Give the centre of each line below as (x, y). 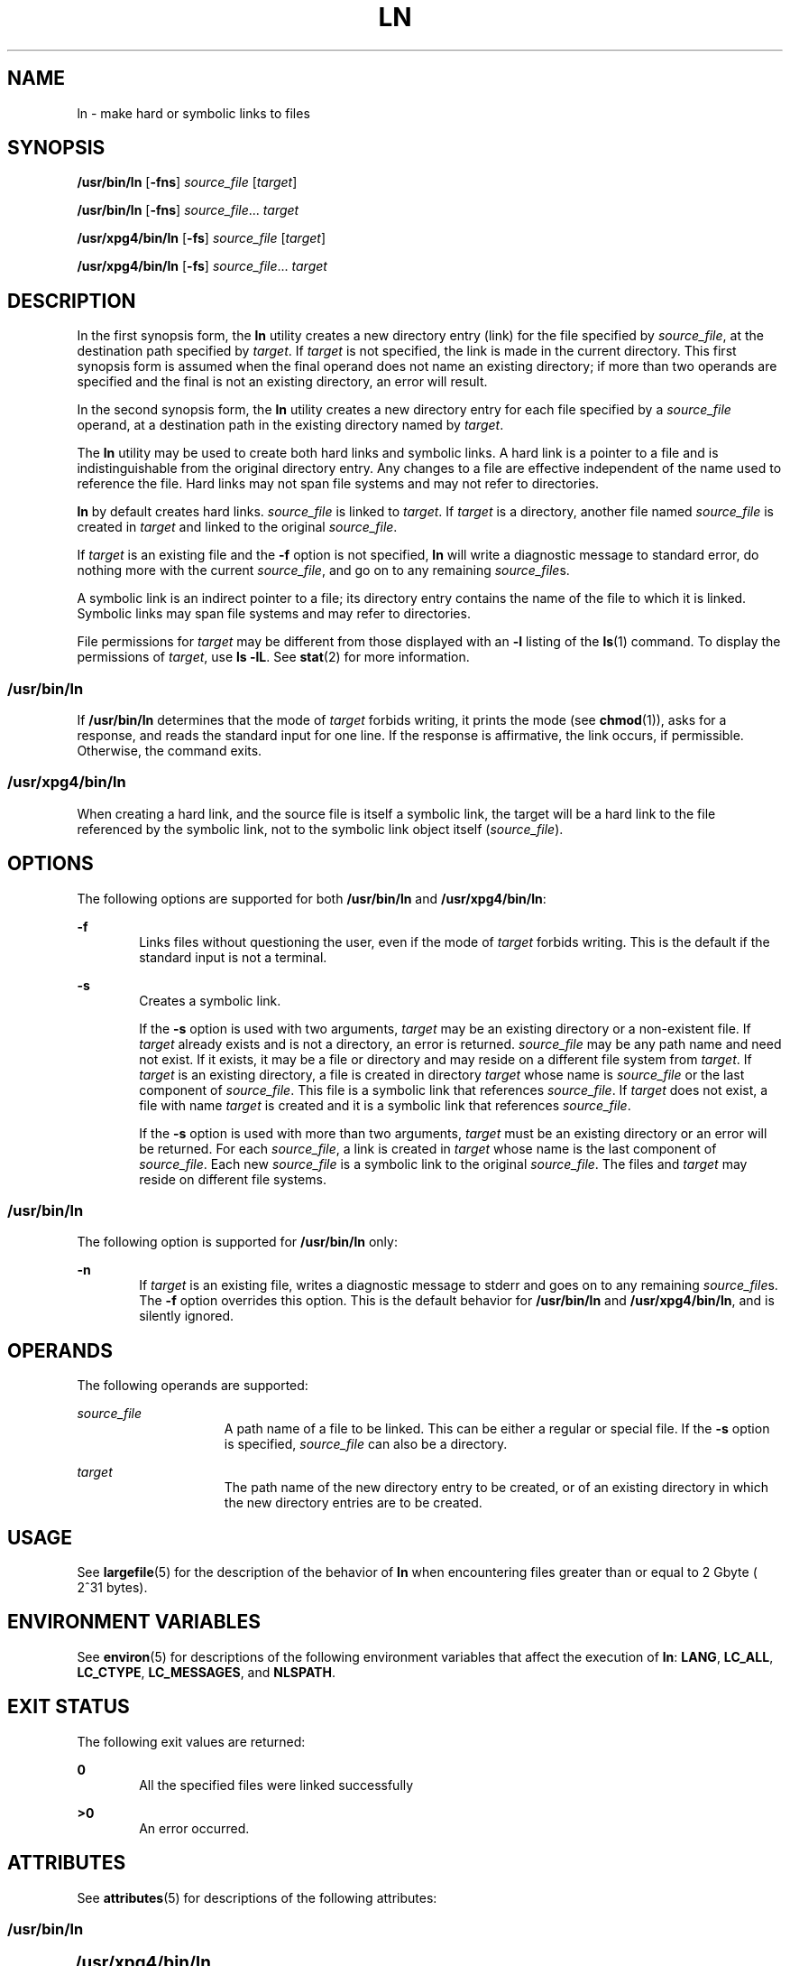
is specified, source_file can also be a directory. (366, 1444)
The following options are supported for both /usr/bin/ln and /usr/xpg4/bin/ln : (312, 898)
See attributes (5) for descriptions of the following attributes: (257, 1897)
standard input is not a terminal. (233, 957)
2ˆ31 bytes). (112, 1588)
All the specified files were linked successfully (276, 1785)
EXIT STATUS (69, 1707)
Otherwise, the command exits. (170, 751)
